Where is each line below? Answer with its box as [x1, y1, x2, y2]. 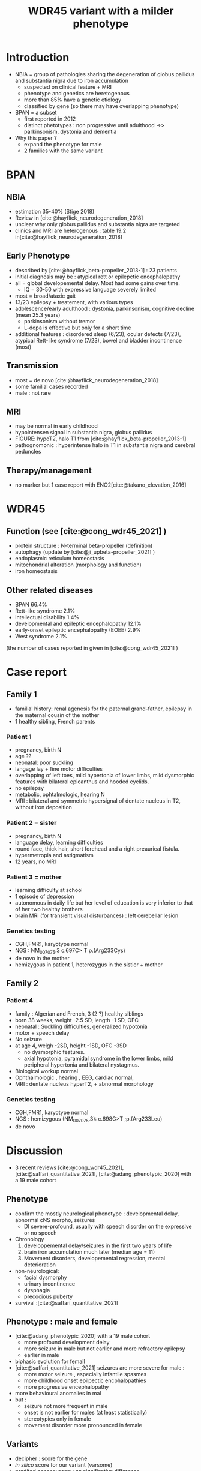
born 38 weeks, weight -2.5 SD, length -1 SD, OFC [14, 1016, 139, 1023]
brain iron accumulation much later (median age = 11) [23, 1248, 155, 1255]
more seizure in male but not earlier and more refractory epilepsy [23, 1345, 185, 1352]
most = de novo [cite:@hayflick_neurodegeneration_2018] [14, 376, 158, 383]
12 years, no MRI [14, 858, 56, 865]
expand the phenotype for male [23, 140, 102, 148]
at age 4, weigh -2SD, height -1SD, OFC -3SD [14, 1042, 127, 1049]
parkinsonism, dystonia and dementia [23, 128, 117, 135]
